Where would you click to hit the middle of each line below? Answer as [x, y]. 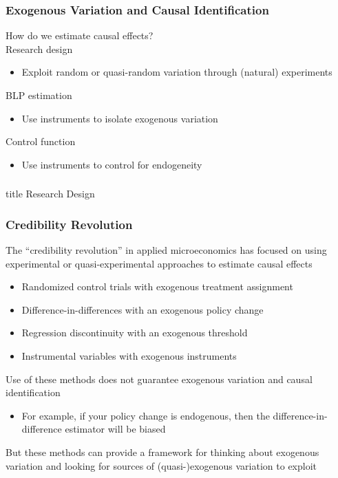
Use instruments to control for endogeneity [112, 164]
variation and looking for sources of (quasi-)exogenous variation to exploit [161, 465]
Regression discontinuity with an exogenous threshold [135, 333]
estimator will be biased [115, 429]
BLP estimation [39, 95]
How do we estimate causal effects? [80, 35]
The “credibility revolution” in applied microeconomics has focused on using [166, 250]
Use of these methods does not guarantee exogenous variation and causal [159, 379]
